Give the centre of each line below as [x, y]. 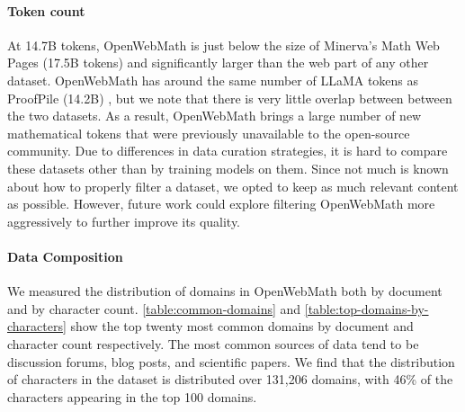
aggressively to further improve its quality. [124, 221]
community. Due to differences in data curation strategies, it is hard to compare [228, 151]
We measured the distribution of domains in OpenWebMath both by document [225, 291]
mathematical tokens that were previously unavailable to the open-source [209, 133]
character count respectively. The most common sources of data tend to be [213, 343]
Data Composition [65, 256]
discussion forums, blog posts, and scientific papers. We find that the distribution [231, 361]
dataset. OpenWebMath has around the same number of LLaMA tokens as [213, 80]
